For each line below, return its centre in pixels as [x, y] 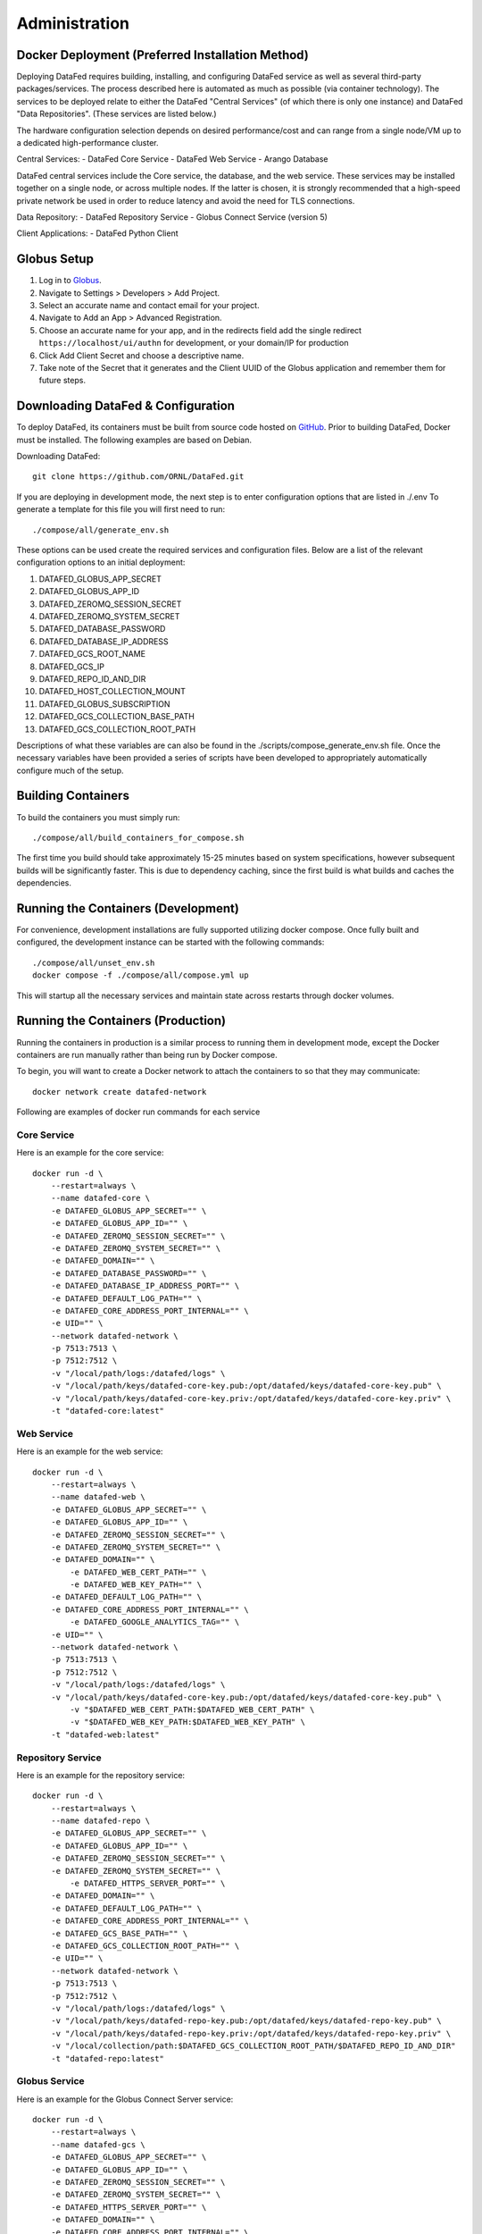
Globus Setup [55, 259]
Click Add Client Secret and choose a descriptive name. [141, 355]
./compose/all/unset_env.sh [94, 962]
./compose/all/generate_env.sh [101, 530]
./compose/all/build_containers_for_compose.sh [138, 837]
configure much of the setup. [70, 770]
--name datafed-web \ [98, 1497]
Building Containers [73, 796]
